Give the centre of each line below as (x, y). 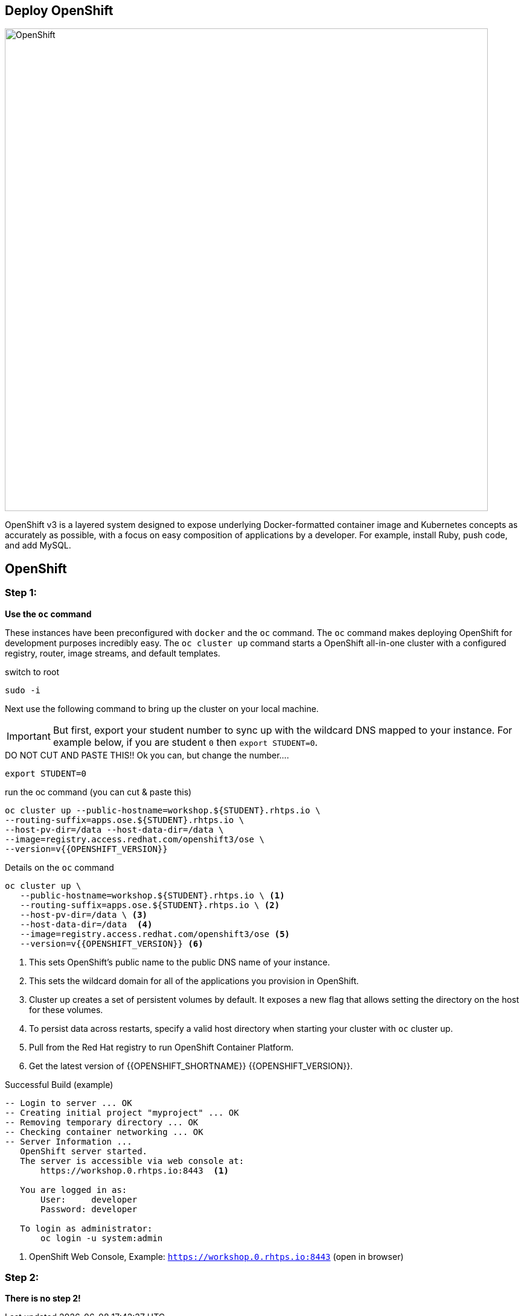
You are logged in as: (74, 1190)
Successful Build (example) (59, 1084)
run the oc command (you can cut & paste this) (98, 792)
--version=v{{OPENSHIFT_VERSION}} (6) (112, 943)
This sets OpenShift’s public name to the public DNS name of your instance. (180, 962)
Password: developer (89, 1209)
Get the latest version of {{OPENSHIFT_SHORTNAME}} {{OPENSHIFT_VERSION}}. (191, 1066)
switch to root (32, 672)
